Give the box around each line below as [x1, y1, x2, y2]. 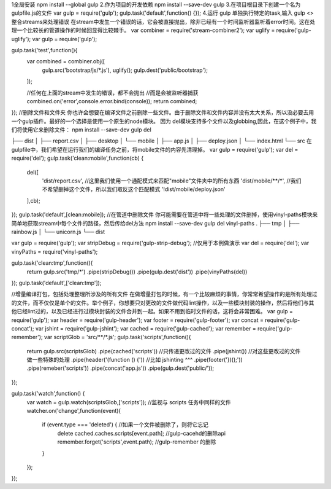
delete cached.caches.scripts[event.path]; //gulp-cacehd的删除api [57, 429, 226, 437]
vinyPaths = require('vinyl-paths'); [11, 248, 98, 255]
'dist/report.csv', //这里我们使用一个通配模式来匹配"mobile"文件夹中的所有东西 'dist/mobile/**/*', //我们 [42, 177, 302, 184]
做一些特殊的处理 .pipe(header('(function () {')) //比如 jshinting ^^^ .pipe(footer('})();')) [26, 356, 243, 364]
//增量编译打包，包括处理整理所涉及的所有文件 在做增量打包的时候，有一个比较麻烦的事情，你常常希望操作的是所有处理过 [11, 291, 318, 298]
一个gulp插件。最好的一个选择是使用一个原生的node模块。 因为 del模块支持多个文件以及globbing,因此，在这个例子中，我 [11, 117, 317, 125]
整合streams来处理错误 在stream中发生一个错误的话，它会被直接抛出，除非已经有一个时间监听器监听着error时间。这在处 [11, 18, 316, 25]
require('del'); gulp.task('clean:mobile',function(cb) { [11, 154, 144, 162]
